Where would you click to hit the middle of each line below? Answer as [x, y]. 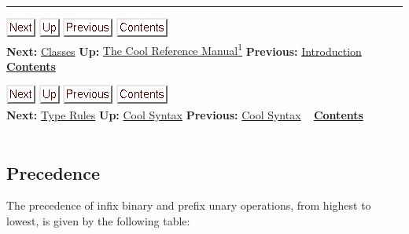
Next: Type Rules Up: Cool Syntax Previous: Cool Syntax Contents [185, 115]
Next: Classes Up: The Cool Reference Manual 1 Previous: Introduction [184, 49]
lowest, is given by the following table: [98, 221]
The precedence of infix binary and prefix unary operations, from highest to [189, 205]
